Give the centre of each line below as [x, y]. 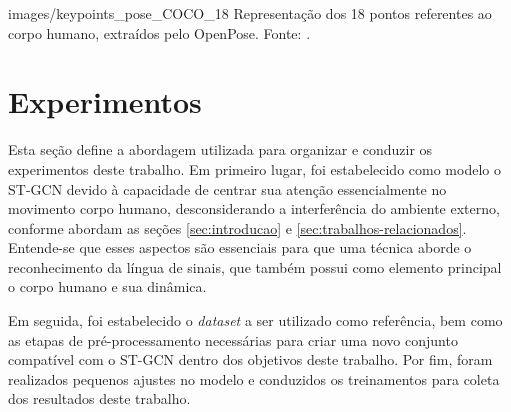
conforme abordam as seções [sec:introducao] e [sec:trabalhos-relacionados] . [237, 227]
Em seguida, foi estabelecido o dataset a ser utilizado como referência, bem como [255, 320]
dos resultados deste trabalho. [99, 398]
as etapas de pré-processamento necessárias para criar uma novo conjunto [233, 339]
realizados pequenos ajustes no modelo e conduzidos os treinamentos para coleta [254, 378]
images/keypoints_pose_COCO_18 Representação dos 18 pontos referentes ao [250, 13]
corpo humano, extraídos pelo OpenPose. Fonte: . [159, 32]
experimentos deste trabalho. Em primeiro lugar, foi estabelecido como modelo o [254, 168]
